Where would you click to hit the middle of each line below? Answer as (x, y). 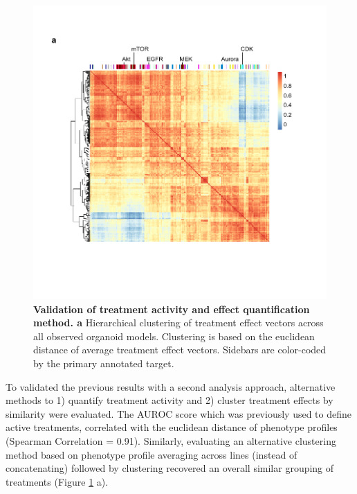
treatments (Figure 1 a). (57, 481)
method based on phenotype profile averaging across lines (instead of (152, 454)
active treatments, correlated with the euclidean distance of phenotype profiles (172, 427)
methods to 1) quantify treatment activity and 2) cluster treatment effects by (170, 400)
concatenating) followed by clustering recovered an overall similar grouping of (170, 468)
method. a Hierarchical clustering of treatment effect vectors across (178, 323)
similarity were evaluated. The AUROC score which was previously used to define (179, 413)
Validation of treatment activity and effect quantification (172, 309)
